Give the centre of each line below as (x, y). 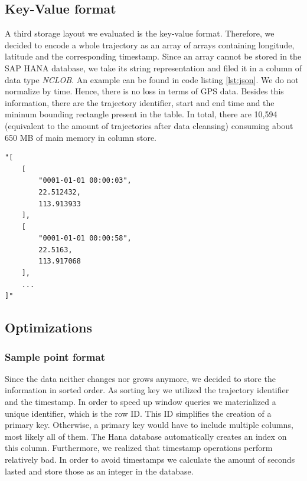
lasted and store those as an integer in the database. (99, 471)
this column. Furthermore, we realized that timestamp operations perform (139, 448)
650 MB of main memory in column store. (81, 137)
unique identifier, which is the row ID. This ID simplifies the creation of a (138, 413)
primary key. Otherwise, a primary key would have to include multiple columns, (149, 425)
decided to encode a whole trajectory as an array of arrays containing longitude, (150, 45)
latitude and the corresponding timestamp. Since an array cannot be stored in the (153, 56)
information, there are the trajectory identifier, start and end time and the (140, 102)
